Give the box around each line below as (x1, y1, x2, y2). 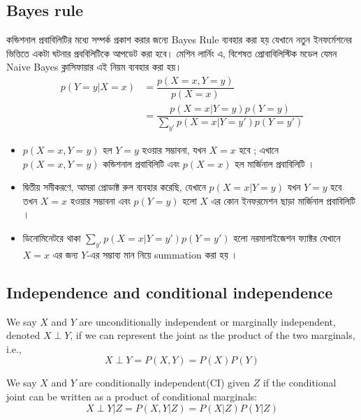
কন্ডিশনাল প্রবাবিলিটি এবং (103, 156, 180, 171)
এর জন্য (52, 247, 78, 261)
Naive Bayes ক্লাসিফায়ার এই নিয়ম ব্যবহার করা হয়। (6, 59, 182, 74)
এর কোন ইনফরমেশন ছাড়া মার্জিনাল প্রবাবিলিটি (211, 193, 355, 208)
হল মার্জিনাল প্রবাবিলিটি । (235, 156, 315, 171)
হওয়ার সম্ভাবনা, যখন (142, 142, 206, 157)
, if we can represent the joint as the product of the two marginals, (70, 328, 355, 342)
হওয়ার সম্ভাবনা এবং (70, 193, 131, 208)
